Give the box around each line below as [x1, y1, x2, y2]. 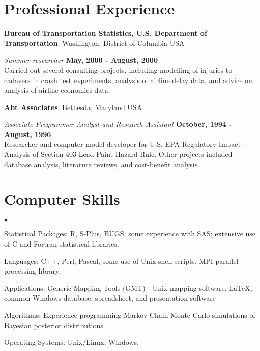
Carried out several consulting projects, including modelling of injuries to [4, 64, 233, 75]
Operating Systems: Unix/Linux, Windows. [4, 337, 139, 347]
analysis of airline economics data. [4, 85, 110, 95]
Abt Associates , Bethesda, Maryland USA [4, 101, 142, 112]
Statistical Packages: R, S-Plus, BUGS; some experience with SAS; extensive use [4, 228, 256, 239]
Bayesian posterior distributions [4, 319, 103, 330]
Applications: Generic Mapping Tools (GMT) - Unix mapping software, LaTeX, [4, 282, 252, 293]
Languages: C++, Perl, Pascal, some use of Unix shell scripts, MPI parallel [4, 255, 239, 266]
